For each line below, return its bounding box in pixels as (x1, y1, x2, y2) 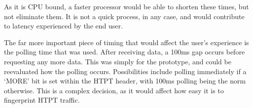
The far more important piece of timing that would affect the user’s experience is (4, 37, 249, 47)
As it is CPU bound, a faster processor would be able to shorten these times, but (4, 1, 249, 11)
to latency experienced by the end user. (4, 21, 123, 31)
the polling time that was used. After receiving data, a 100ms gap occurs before (4, 47, 245, 57)
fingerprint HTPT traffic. (4, 95, 80, 105)
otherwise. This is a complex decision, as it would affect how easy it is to (4, 85, 224, 95)
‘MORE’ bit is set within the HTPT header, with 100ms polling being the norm (4, 76, 246, 86)
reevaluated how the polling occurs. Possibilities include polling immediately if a (4, 66, 247, 76)
